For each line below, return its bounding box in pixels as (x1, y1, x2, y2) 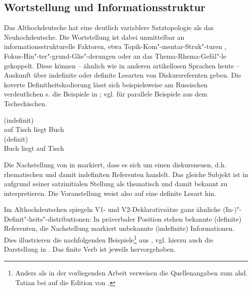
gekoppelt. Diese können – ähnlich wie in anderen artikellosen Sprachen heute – (4, 60, 240, 70)
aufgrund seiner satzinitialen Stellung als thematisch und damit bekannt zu (4, 178, 228, 189)
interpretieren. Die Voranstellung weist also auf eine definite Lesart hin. (4, 188, 217, 198)
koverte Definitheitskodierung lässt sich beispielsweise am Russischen (4, 79, 208, 89)
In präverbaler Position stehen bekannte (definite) (93, 213, 242, 224)
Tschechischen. (4, 98, 47, 108)
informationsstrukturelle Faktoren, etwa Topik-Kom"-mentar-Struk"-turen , (4, 41, 227, 51)
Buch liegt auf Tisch (4, 143, 64, 153)
